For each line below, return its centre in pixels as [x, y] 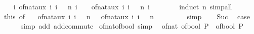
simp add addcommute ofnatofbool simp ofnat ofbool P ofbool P [132, 26]
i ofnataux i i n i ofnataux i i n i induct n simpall [123, 6]
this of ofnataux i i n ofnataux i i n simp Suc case [127, 16]
